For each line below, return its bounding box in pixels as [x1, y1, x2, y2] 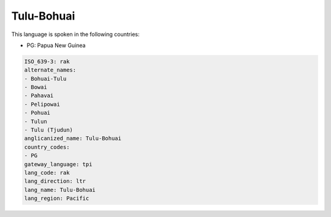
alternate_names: [24, 67, 77, 73]
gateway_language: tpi [24, 161, 93, 167]
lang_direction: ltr [24, 178, 86, 185]
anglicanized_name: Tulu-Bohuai [24, 135, 122, 142]
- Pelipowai [24, 101, 61, 108]
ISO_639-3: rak [24, 58, 70, 65]
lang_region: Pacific [24, 195, 89, 202]
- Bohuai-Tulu [24, 75, 67, 82]
